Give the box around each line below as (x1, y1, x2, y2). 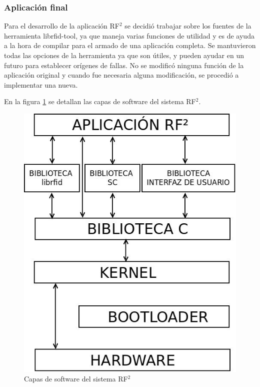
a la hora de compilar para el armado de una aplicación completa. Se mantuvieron (4, 40, 256, 51)
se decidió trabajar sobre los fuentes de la (124, 21, 251, 31)
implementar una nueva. (4, 79, 78, 90)
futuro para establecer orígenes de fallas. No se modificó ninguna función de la (4, 60, 244, 70)
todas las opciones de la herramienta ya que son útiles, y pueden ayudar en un (4, 50, 244, 60)
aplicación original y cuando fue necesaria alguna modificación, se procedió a (4, 70, 239, 80)
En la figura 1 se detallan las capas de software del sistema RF (4, 96, 196, 107)
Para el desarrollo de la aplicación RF (4, 21, 119, 31)
